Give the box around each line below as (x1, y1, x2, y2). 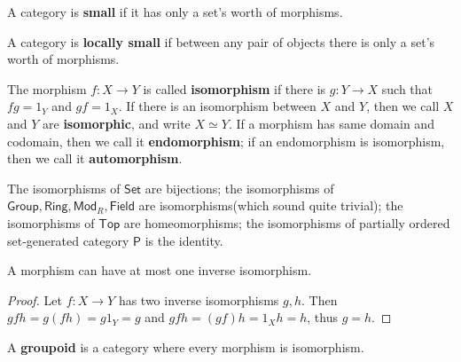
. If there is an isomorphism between (118, 97, 316, 115)
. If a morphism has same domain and (228, 114, 434, 132)
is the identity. (145, 231, 223, 249)
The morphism (7, 79, 87, 98)
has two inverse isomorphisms (118, 290, 279, 309)
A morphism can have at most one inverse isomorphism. (7, 261, 312, 279)
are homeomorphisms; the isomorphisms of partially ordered (123, 213, 450, 232)
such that (381, 79, 434, 98)
